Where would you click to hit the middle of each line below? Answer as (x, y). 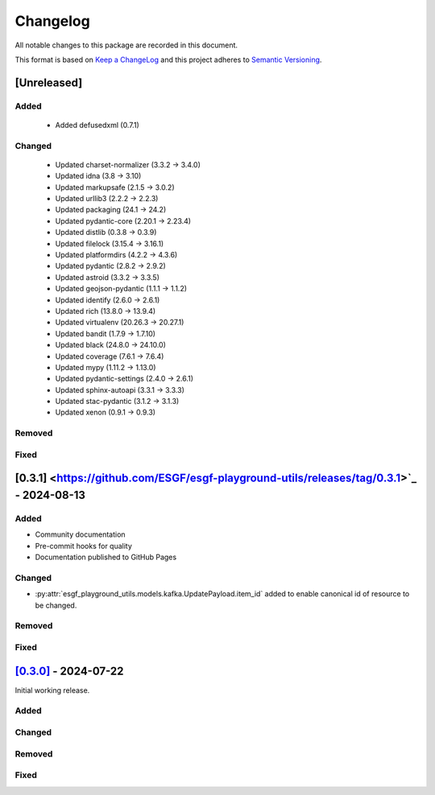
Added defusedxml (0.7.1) (97, 125)
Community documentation (80, 534)
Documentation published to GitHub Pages (106, 557)
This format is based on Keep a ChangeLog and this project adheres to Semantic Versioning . (168, 60)
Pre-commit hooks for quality (84, 546)
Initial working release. (52, 690)
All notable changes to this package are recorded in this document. (126, 45)
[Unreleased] (49, 82)
